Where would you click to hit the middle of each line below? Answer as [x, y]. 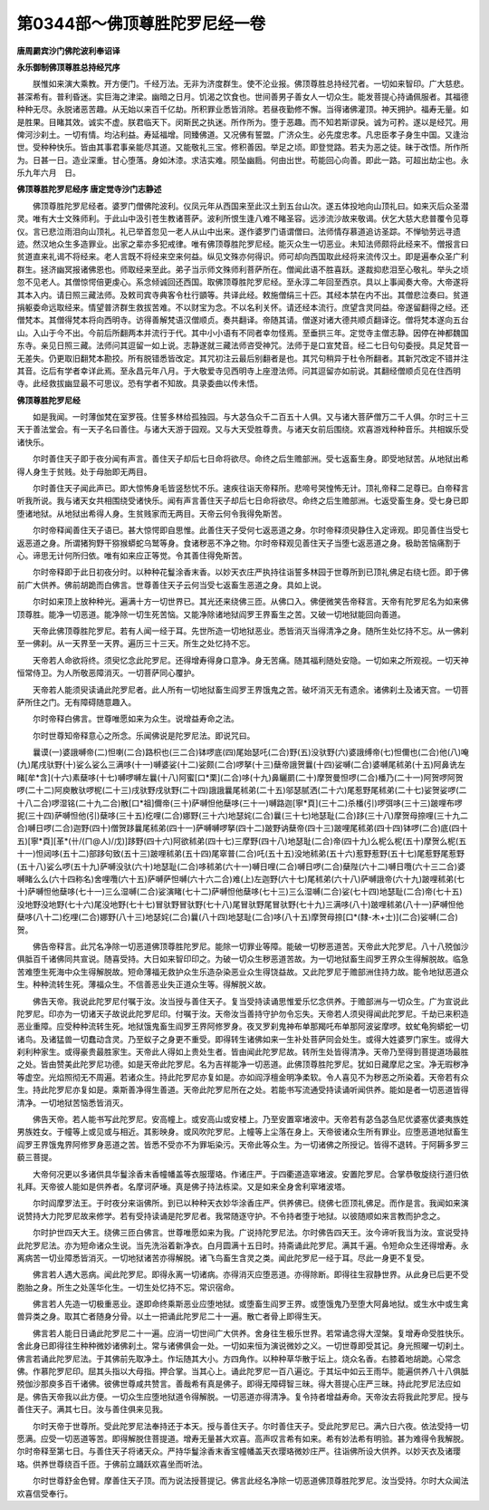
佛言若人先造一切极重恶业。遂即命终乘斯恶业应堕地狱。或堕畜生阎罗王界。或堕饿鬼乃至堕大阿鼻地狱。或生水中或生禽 [250, 1304]
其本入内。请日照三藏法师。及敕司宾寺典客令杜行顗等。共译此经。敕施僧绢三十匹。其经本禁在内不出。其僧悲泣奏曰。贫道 [243, 295]
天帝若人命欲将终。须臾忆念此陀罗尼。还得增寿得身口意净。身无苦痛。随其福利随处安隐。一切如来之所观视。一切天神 [250, 660]
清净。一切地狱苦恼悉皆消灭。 [72, 1102]
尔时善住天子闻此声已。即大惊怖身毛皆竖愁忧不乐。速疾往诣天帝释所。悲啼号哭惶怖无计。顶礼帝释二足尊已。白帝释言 [250, 489]
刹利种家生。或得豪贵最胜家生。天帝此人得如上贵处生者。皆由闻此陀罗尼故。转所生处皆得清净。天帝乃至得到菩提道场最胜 [243, 1052]
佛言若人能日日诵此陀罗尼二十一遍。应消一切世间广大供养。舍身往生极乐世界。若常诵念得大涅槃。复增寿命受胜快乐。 [250, 1333]
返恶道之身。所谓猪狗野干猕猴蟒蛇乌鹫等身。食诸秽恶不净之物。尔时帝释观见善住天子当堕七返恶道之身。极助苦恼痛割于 [239, 543]
